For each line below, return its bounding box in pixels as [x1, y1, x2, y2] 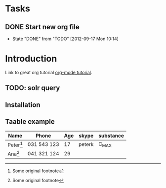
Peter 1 [7, 141, 23, 148]
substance [98, 132, 124, 139]
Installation [5, 100, 41, 109]
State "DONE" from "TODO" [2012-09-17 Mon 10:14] [12, 36, 119, 42]
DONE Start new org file [5, 23, 80, 31]
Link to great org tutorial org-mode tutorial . [5, 69, 92, 75]
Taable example [5, 117, 55, 126]
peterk [78, 141, 94, 148]
